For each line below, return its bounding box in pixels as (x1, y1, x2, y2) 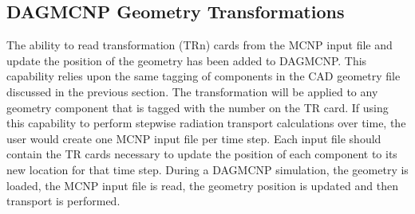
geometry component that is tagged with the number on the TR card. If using (6, 99, 389, 115)
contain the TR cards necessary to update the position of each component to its (6, 146, 397, 162)
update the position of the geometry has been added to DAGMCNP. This (6, 52, 367, 68)
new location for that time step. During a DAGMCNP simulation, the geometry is (6, 161, 409, 177)
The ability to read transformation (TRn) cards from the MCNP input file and (6, 37, 393, 53)
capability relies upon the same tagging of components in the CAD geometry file (6, 68, 401, 84)
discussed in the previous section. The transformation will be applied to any (6, 83, 378, 99)
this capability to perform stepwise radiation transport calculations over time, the (6, 115, 406, 131)
